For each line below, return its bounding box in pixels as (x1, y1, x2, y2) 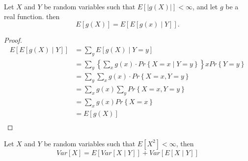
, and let (192, 1, 218, 11)
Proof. (4, 35, 22, 45)
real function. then (4, 11, 60, 21)
